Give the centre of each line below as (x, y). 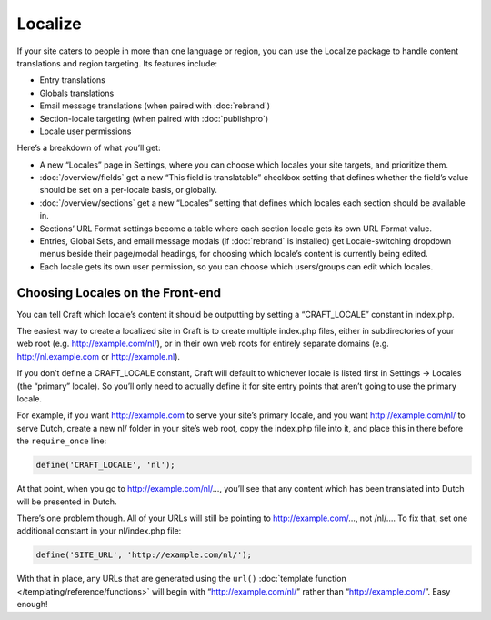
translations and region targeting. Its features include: (117, 63)
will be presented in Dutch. (67, 502)
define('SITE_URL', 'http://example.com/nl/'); (144, 555)
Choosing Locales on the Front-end (119, 293)
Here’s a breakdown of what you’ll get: (89, 148)
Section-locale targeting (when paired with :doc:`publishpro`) (154, 118)
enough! (32, 605)
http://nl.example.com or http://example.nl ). (99, 356)
